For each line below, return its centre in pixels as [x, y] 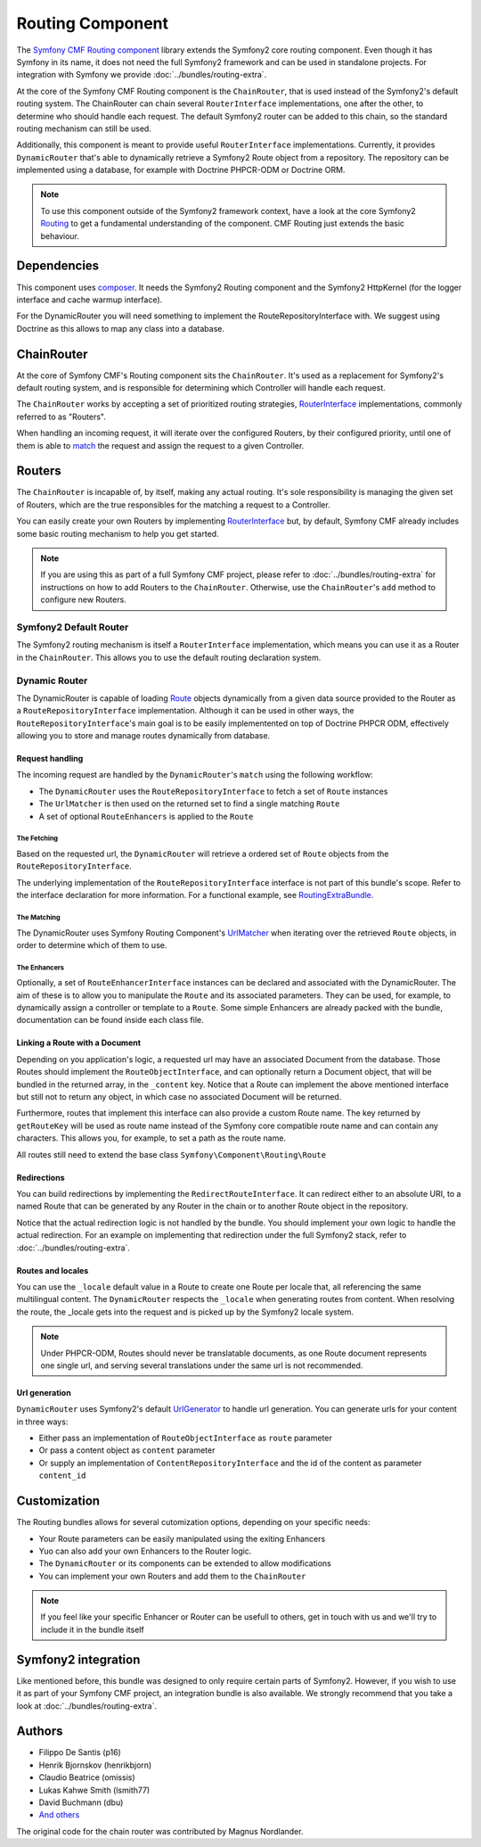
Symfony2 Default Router [73, 627]
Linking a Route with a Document [79, 1043]
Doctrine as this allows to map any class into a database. [121, 328]
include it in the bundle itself [92, 1629]
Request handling [50, 759]
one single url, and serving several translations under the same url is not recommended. [202, 1365]
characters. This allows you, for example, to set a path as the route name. [151, 1138]
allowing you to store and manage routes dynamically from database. [143, 736]
